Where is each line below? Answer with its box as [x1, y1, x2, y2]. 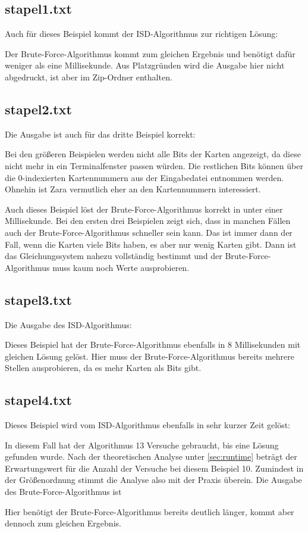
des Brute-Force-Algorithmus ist [5, 485, 122, 498]
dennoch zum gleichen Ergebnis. [5, 517, 121, 529]
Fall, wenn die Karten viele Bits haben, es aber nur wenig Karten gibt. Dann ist [5, 238, 297, 250]
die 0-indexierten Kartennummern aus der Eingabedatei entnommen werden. [5, 171, 284, 183]
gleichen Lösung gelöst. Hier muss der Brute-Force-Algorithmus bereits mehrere [5, 350, 295, 362]
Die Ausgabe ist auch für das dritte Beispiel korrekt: [5, 127, 196, 140]
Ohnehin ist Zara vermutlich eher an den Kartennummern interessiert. [5, 183, 261, 195]
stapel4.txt [5, 391, 72, 409]
